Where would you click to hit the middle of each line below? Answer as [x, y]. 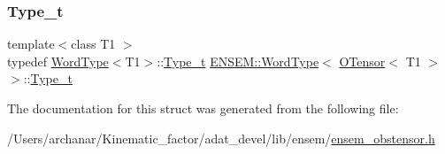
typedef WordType [58, 61]
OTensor [362, 61]
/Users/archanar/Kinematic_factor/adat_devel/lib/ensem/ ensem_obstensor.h [221, 138]
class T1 [93, 44]
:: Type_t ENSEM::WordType [238, 61]
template [31, 44]
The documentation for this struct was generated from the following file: [203, 108]
